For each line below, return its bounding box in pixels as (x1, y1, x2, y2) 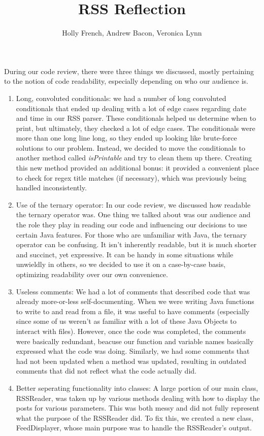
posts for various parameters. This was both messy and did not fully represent (16, 403, 259, 413)
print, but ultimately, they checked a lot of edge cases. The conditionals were (16, 122, 255, 133)
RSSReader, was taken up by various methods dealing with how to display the (16, 392, 260, 403)
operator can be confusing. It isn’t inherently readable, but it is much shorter (16, 239, 257, 250)
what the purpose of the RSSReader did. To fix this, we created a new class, (16, 412, 253, 423)
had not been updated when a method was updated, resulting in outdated (16, 355, 247, 366)
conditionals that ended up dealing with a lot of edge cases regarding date (16, 103, 247, 113)
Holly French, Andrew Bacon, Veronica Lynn (62, 27, 202, 38)
